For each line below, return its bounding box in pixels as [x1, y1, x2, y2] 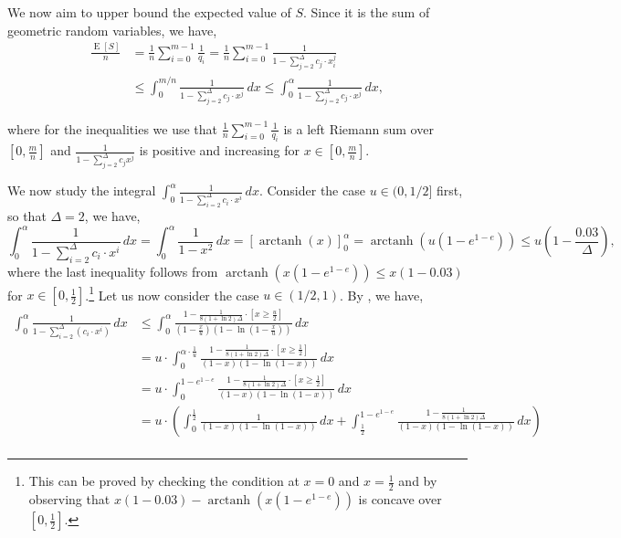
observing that [28, 490, 111, 509]
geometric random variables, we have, [7, 20, 217, 39]
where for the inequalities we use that [7, 119, 218, 138]
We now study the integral [7, 181, 156, 200]
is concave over [358, 490, 442, 509]
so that [7, 206, 47, 225]
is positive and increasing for [139, 141, 300, 160]
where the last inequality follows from [7, 261, 218, 280]
